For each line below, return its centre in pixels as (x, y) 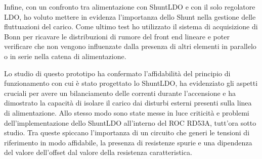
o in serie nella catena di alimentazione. (65, 56)
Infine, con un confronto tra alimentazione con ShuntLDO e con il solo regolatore (130, 7)
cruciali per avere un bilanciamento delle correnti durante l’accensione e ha (120, 93)
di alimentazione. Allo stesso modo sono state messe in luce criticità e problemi (127, 112)
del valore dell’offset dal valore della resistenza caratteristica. (98, 152)
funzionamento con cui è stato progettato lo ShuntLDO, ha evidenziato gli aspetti (131, 83)
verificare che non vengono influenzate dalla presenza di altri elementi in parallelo (130, 46)
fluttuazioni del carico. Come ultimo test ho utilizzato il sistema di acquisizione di (131, 26)
